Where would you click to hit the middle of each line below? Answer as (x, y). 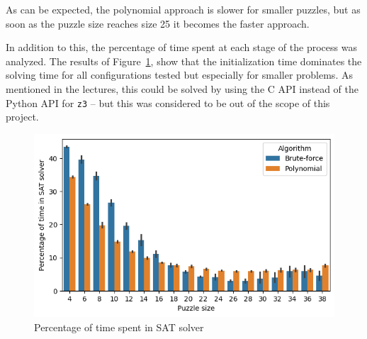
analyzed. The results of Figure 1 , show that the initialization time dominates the (184, 61)
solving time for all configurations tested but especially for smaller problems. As (179, 75)
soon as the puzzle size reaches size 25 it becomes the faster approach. (158, 23)
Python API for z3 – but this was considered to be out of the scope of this (168, 102)
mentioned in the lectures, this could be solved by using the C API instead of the (182, 88)
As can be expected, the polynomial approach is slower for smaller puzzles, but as (183, 9)
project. (22, 117)
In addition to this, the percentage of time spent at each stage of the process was (181, 47)
